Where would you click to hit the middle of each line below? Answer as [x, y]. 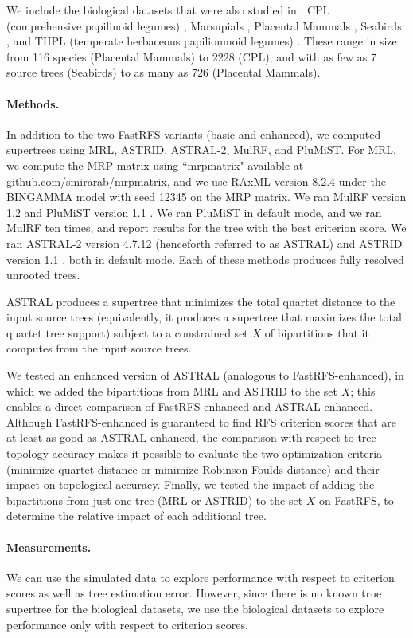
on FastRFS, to [357, 500]
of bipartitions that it [317, 332]
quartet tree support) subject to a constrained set [127, 332]
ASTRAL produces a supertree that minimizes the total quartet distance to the [201, 301]
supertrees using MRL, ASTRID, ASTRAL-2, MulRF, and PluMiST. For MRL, [202, 150]
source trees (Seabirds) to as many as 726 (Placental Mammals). [164, 72]
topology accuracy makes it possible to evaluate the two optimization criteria [195, 453]
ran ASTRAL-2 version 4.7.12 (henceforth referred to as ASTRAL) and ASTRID [205, 243]
